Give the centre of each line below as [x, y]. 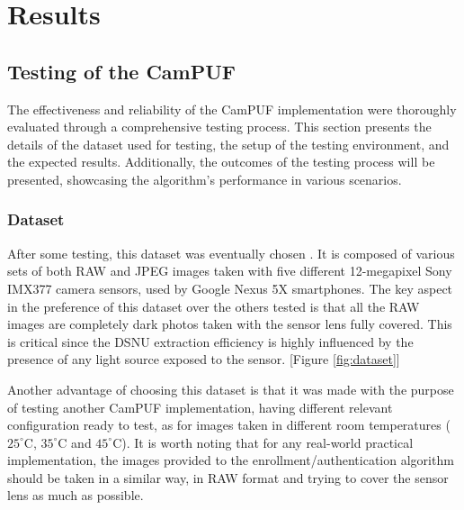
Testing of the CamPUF [122, 71]
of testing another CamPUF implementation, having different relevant [200, 407]
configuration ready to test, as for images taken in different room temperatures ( [229, 425]
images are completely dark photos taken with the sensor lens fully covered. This [230, 324]
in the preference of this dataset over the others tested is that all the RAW [214, 306]
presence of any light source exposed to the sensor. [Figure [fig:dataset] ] [204, 359]
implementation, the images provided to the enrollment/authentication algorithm [231, 460]
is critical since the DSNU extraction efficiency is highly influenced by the [210, 341]
